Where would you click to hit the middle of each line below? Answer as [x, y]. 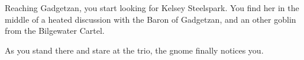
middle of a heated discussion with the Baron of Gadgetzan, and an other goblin [151, 19]
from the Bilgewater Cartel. [55, 31]
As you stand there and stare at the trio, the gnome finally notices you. [134, 50]
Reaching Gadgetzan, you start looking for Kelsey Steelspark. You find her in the [152, 8]
